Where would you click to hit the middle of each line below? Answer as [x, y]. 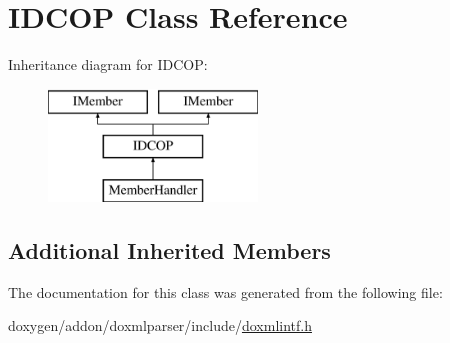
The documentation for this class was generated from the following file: [225, 291]
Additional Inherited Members [169, 250]
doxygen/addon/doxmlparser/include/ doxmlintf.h [160, 325]
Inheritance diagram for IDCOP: [108, 64]
